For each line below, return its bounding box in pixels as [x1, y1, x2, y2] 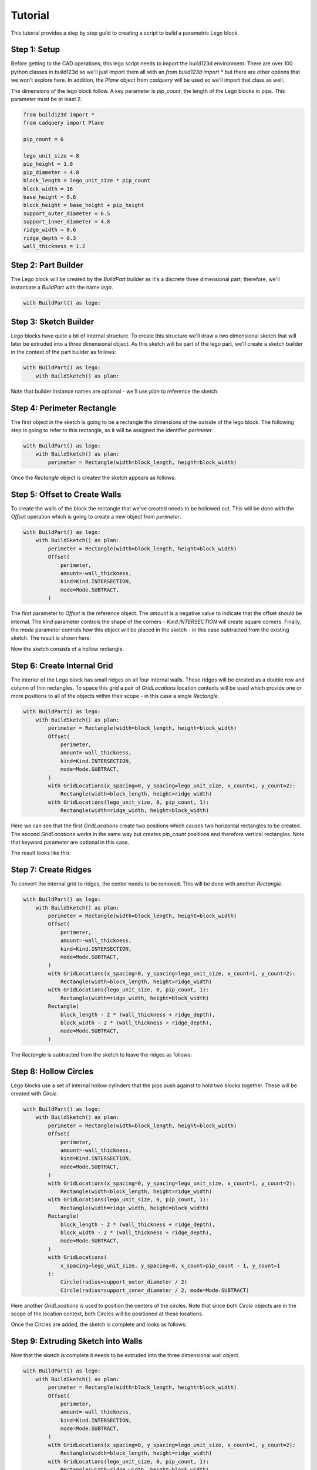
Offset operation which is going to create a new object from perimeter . [11, 513, 181, 520]
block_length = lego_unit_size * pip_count [23, 177, 151, 184]
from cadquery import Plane [23, 119, 104, 126]
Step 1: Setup [11, 45, 60, 55]
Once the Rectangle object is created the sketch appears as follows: [11, 474, 176, 481]
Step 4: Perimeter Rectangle [11, 403, 117, 413]
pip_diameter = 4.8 [23, 169, 79, 176]
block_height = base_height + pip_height [23, 202, 144, 209]
